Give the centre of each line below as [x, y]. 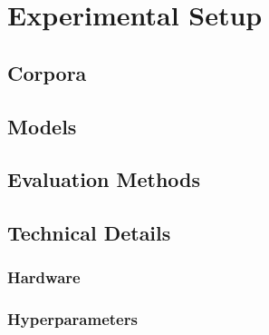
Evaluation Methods [104, 179]
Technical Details [89, 233]
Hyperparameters [72, 319]
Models [42, 126]
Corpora [47, 72]
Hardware [44, 277]
